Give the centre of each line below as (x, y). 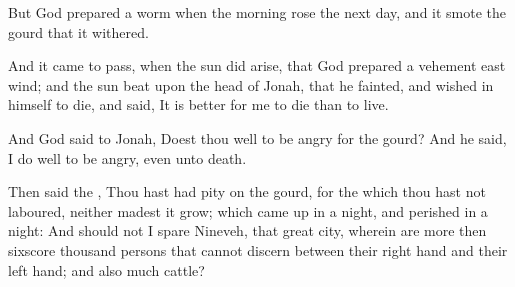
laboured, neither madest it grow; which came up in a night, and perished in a (248, 210)
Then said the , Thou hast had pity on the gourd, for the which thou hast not (247, 191)
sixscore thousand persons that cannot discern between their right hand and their (258, 249)
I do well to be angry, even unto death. (127, 157)
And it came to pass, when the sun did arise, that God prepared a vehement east (257, 65)
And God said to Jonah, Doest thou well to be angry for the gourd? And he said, (257, 137)
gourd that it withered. (78, 31)
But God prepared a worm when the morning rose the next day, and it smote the (257, 12)
